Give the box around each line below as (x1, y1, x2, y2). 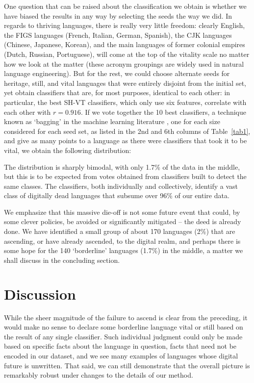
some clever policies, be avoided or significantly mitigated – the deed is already (4, 216, 241, 227)
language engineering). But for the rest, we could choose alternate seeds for (4, 68, 230, 78)
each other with (4, 106, 51, 117)
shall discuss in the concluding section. (4, 255, 120, 265)
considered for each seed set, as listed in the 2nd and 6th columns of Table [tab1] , (4, 126, 251, 136)
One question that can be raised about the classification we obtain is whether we (4, 1, 247, 11)
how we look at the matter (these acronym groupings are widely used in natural (4, 58, 244, 69)
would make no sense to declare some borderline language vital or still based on (4, 322, 243, 332)
